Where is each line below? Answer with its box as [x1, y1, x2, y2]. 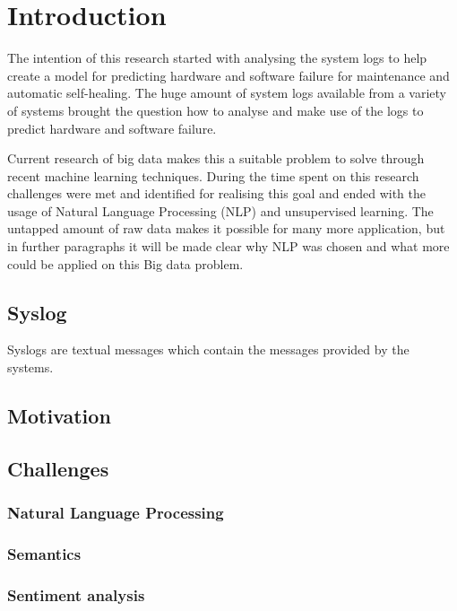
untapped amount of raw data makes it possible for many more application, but [7, 219, 445, 238]
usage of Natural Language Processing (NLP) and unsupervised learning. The [7, 201, 434, 220]
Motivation [7, 402, 111, 430]
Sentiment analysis [7, 583, 145, 606]
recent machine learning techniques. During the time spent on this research [7, 166, 419, 185]
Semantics [7, 542, 82, 564]
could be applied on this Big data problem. [7, 254, 244, 273]
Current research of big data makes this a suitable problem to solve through [7, 149, 425, 168]
